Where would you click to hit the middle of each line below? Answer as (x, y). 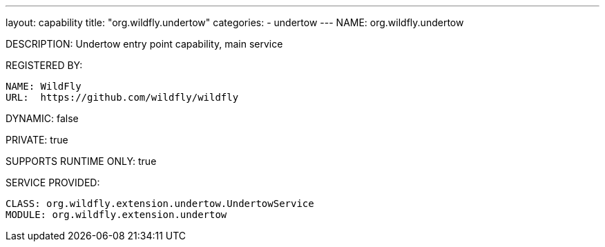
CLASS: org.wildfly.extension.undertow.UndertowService (160, 204)
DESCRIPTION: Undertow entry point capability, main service (144, 44)
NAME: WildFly (44, 86)
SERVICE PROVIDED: (53, 182)
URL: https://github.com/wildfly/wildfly (122, 97)
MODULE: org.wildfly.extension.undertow (116, 215)
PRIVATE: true (37, 140)
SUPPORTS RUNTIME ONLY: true (81, 161)
